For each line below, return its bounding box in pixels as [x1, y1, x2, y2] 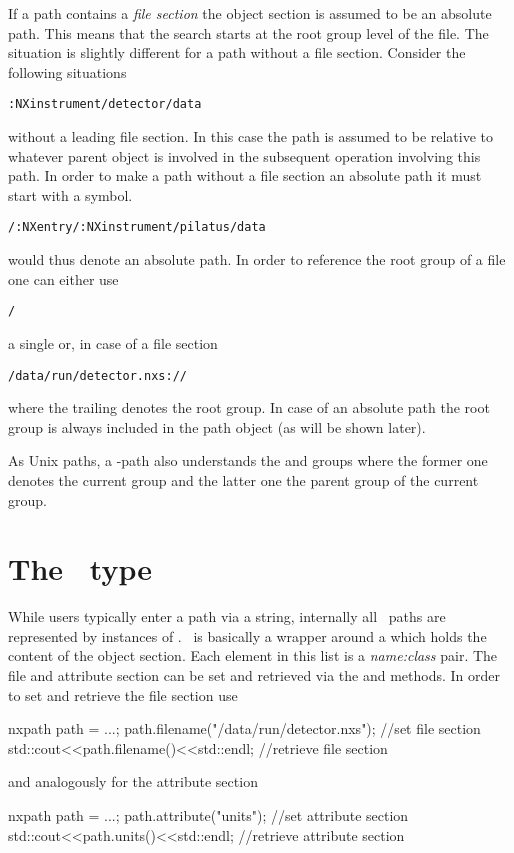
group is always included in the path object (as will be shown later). [8, 416, 426, 437]
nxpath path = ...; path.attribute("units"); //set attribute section [8, 805, 409, 825]
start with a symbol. [8, 184, 133, 205]
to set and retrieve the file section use [8, 684, 238, 705]
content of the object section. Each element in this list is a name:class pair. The [8, 645, 498, 666]
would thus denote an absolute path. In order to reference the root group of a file [8, 249, 506, 270]
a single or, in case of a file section [8, 332, 218, 353]
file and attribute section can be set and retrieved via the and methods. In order [8, 665, 500, 686]
